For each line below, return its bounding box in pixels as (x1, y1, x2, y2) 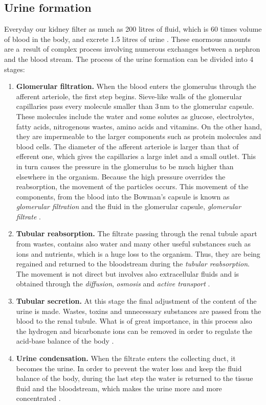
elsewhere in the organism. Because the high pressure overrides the (16, 171, 226, 182)
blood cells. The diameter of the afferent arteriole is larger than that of (16, 141, 239, 151)
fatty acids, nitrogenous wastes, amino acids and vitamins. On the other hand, (16, 121, 262, 131)
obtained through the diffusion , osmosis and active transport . (16, 278, 210, 289)
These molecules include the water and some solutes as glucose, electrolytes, (16, 110, 254, 121)
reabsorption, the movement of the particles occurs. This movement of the (16, 181, 249, 192)
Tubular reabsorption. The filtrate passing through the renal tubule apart (16, 228, 257, 239)
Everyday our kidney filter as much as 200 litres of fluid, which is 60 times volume (4, 24, 262, 34)
